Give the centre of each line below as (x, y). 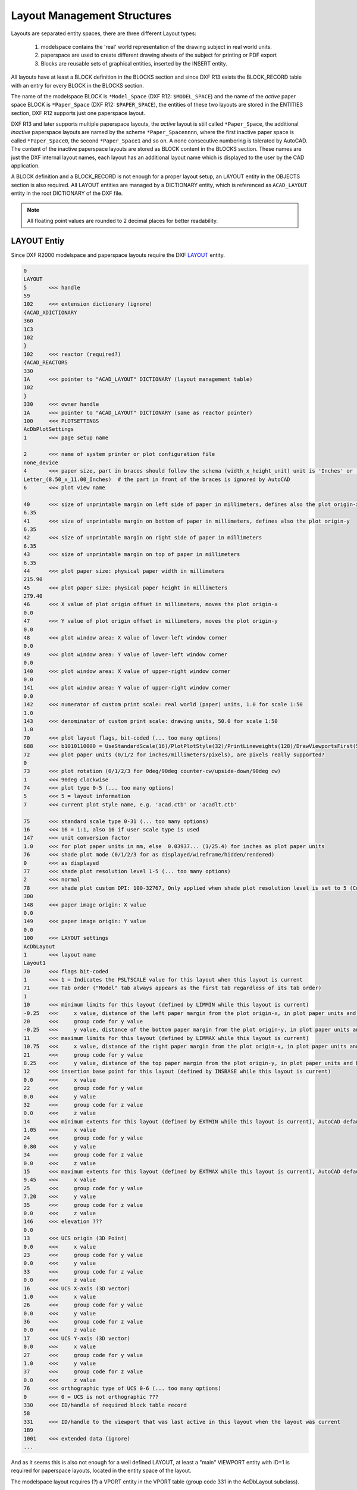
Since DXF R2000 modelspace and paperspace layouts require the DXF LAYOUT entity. (118, 255)
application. (25, 166)
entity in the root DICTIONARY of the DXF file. (67, 193)
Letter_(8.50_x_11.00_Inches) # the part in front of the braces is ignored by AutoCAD (157, 479)
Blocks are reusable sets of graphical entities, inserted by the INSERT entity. (134, 63)
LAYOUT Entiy (38, 240)
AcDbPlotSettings (49, 429)
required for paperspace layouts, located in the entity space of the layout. (101, 1471)
